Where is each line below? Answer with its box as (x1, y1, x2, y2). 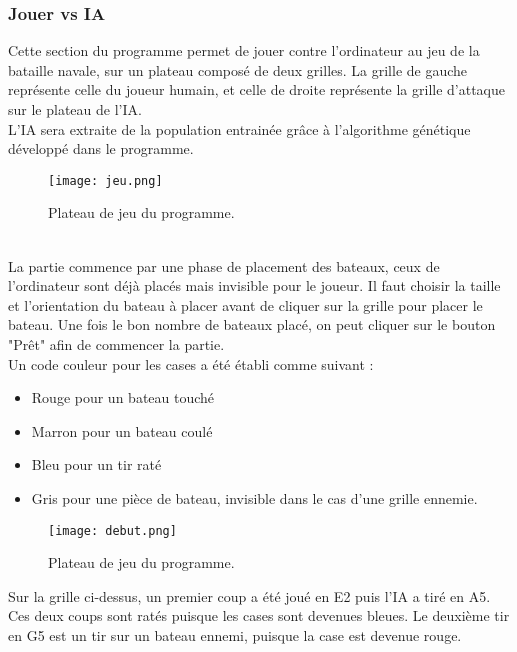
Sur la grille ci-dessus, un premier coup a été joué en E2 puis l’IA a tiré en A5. (8, 585, 491, 606)
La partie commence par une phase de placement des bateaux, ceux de (8, 255, 440, 276)
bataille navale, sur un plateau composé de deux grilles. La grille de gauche (8, 59, 468, 80)
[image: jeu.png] (48, 173, 163, 188)
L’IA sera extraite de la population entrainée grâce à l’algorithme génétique (8, 118, 471, 139)
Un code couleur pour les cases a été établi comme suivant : (8, 353, 374, 374)
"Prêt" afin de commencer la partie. (8, 334, 225, 354)
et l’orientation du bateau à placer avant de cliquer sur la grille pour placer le (8, 294, 483, 315)
